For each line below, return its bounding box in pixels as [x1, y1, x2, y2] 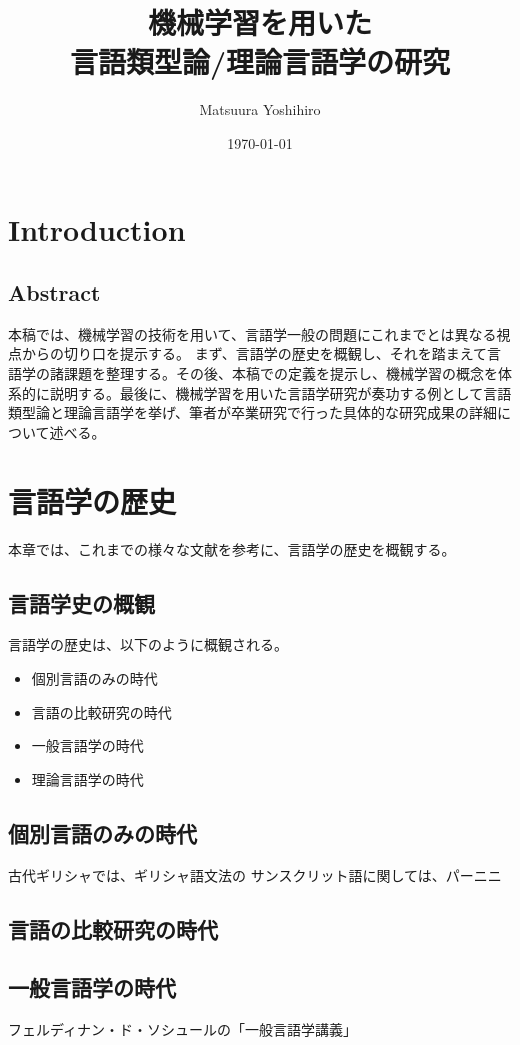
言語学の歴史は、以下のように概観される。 [8, 634, 288, 655]
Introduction [8, 208, 186, 249]
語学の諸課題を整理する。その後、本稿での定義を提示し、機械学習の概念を [8, 363, 498, 384]
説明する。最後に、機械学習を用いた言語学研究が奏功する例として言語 [49, 382, 512, 403]
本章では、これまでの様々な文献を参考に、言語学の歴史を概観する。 [8, 538, 456, 559]
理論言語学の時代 [31, 768, 144, 789]
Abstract [8, 277, 101, 308]
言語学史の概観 [8, 587, 155, 618]
